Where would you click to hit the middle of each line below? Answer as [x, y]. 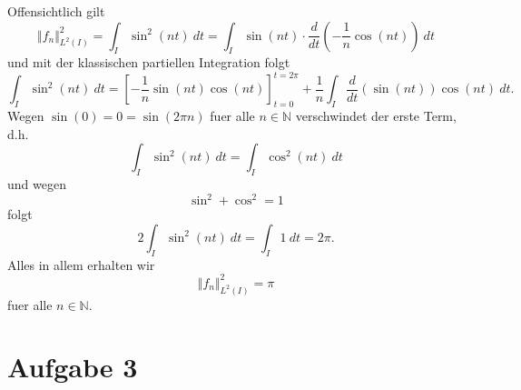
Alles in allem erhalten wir [81, 264]
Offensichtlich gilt [56, 11]
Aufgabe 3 [73, 367]
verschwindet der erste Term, [376, 116]
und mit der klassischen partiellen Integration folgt [149, 62]
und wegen [37, 184]
